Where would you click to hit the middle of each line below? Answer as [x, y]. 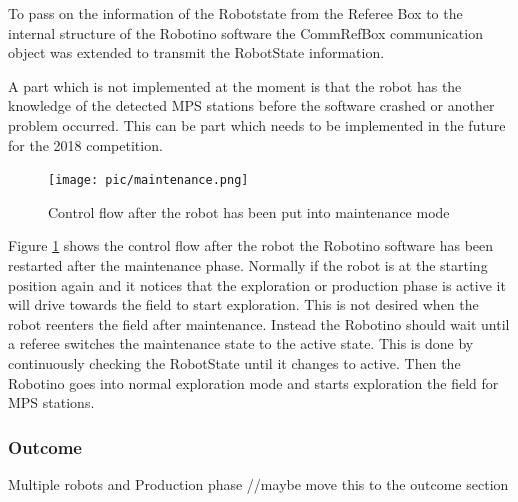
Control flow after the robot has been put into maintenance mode [249, 211]
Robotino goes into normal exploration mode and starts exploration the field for [253, 382]
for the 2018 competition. [85, 144]
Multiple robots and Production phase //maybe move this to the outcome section [258, 483]
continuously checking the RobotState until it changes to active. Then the [234, 362]
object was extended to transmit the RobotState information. [196, 52]
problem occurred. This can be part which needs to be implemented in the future [257, 124]
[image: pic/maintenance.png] [148, 180]
